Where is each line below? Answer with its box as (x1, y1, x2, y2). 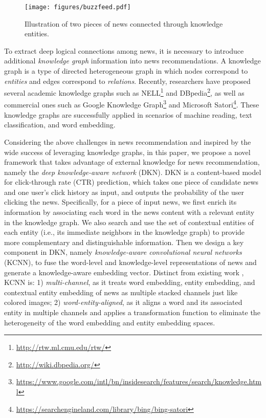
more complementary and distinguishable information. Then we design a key (4, 236, 244, 247)
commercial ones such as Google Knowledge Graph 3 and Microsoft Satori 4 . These (4, 98, 259, 110)
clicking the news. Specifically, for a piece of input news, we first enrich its (4, 196, 237, 207)
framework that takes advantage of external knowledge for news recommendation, (4, 157, 260, 167)
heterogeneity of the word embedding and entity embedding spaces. (4, 317, 215, 327)
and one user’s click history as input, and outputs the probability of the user (4, 186, 244, 197)
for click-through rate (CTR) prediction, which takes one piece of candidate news (4, 177, 259, 187)
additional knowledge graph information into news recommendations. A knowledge (4, 55, 261, 66)
